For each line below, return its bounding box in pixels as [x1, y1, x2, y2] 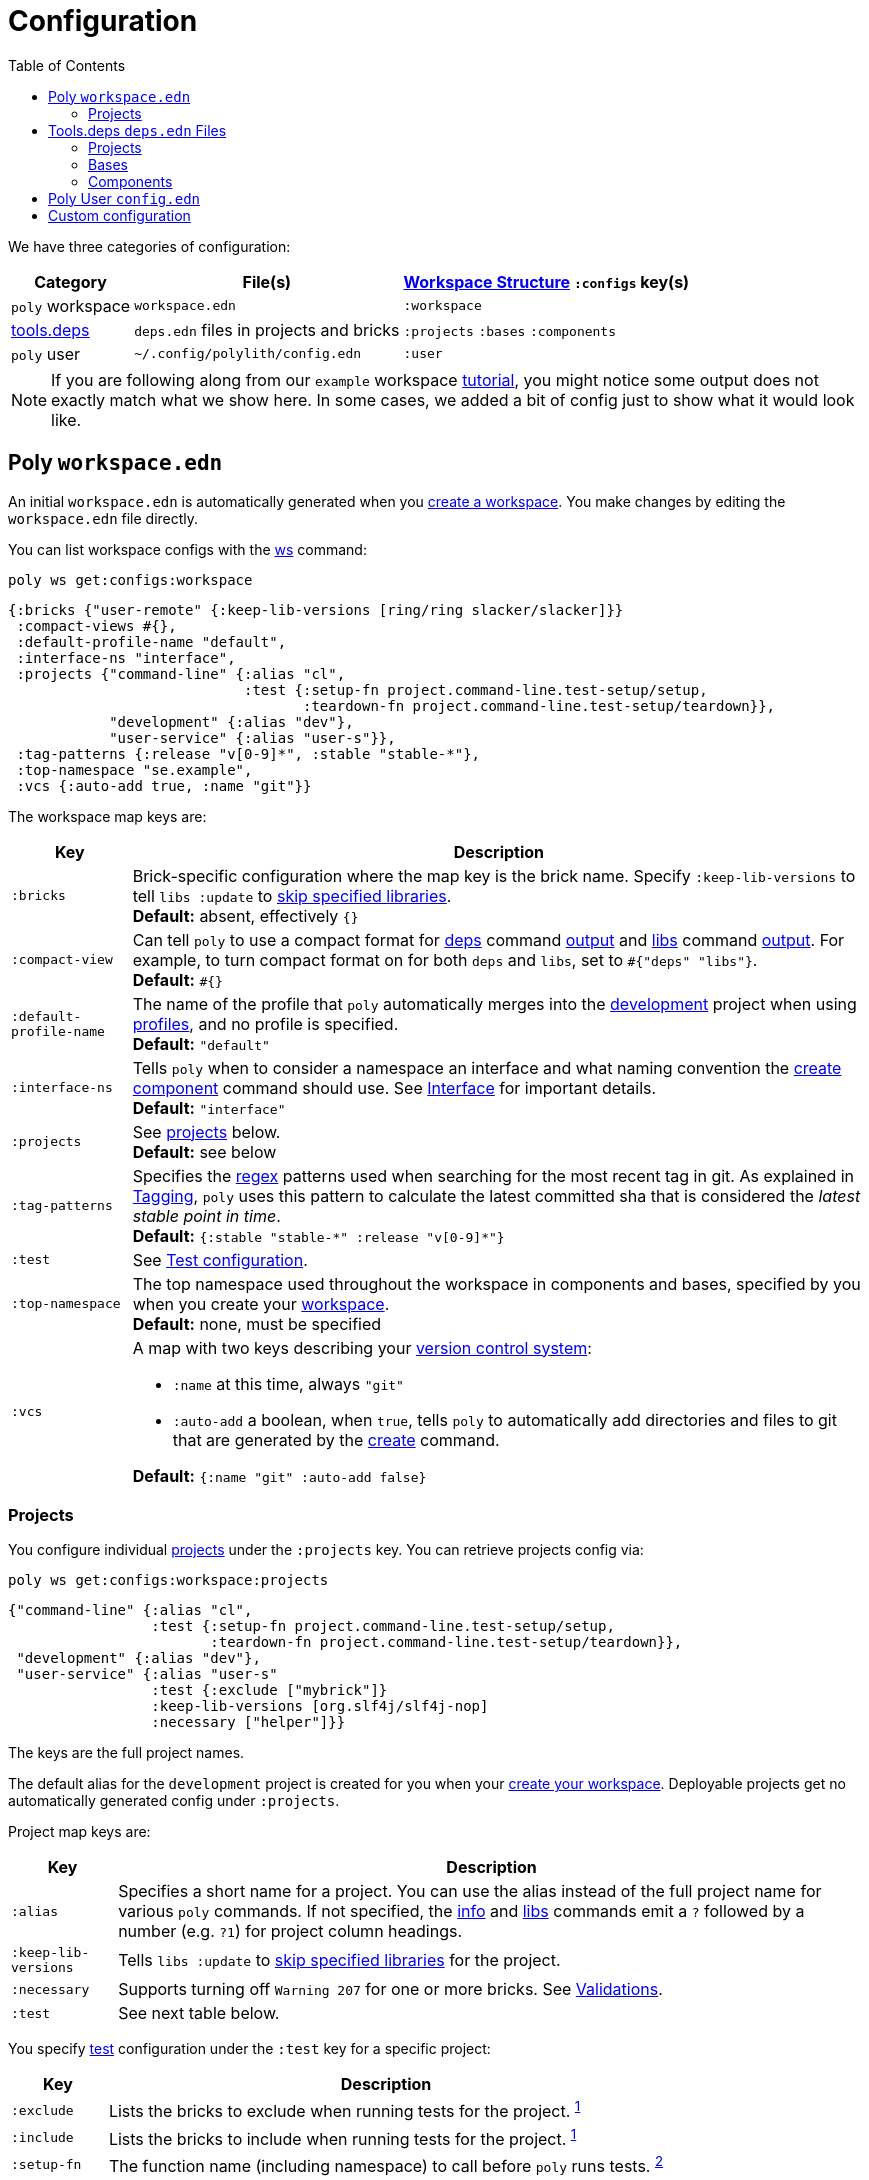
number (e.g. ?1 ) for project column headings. [118, 1921, 462, 1942]
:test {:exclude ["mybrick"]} [151, 1682, 388, 1699]
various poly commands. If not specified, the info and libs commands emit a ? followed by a [118, 1901, 805, 1922]
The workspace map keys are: [8, 807, 207, 825]
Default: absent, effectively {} [132, 905, 359, 926]
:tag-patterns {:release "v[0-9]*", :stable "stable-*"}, [16, 745, 481, 762]
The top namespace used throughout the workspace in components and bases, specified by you [132, 1273, 861, 1294]
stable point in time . [132, 1205, 281, 1226]
